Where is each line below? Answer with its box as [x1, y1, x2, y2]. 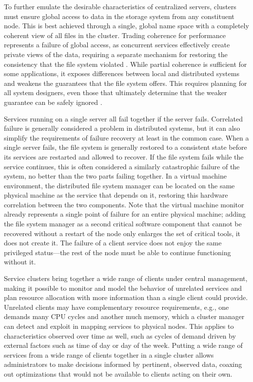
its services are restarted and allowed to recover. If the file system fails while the [4, 151, 244, 161]
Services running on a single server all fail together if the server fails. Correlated [4, 113, 243, 123]
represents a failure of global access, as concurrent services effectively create [4, 40, 230, 50]
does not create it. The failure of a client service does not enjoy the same [4, 238, 222, 248]
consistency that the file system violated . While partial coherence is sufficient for [4, 59, 247, 69]
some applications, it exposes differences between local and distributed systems [4, 68, 239, 79]
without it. [4, 257, 36, 267]
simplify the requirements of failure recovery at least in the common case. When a [4, 132, 249, 142]
